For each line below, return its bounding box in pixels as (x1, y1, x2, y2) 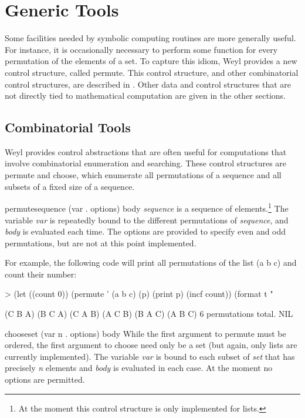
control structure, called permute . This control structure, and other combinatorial (5, 66, 299, 78)
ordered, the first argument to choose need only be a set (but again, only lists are (5, 339, 297, 351)
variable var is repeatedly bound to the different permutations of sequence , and (5, 213, 289, 226)
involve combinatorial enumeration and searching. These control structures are (5, 157, 287, 169)
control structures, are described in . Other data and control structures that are (5, 78, 292, 90)
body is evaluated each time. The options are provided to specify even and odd (5, 225, 286, 238)
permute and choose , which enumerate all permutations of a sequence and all (5, 169, 282, 181)
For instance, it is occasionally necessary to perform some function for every (5, 43, 278, 55)
